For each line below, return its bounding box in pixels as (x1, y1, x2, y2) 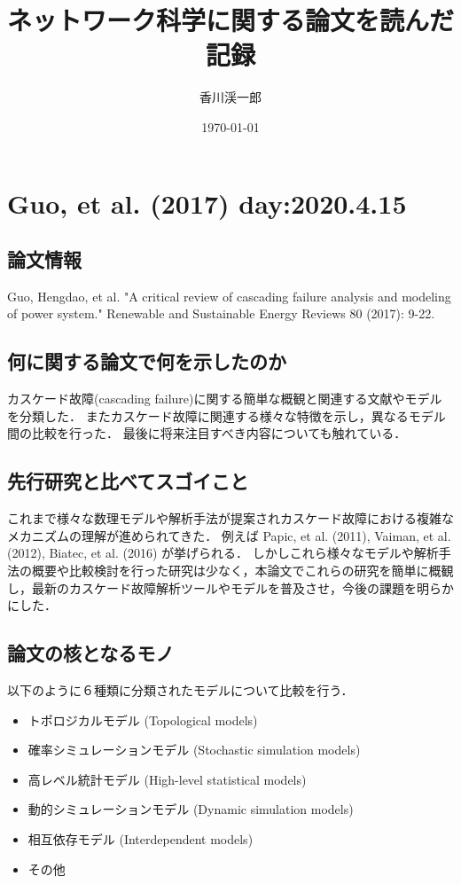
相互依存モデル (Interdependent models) (27, 830, 254, 848)
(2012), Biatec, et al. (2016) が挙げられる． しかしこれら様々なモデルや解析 (7, 544, 439, 562)
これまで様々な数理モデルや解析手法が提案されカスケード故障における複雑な (7, 509, 454, 528)
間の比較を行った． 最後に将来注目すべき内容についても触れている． (7, 424, 407, 442)
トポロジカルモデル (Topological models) (27, 710, 258, 729)
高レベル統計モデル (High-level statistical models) (27, 770, 307, 788)
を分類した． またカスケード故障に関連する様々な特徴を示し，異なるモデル (7, 406, 446, 425)
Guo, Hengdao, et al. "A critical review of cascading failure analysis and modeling (7, 286, 451, 305)
